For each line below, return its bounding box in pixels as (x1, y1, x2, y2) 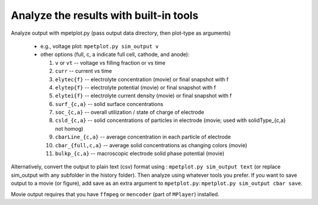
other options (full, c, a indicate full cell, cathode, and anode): (40, 51, 190, 58)
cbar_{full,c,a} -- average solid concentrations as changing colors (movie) (55, 141, 247, 148)
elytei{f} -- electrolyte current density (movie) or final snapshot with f (55, 92, 232, 100)
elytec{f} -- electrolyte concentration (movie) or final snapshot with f (55, 75, 229, 82)
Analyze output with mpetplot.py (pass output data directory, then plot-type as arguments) (11, 29, 231, 37)
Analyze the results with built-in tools (11, 9, 198, 22)
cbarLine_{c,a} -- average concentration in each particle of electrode (55, 133, 231, 141)
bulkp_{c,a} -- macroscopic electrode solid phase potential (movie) (55, 150, 225, 157)
